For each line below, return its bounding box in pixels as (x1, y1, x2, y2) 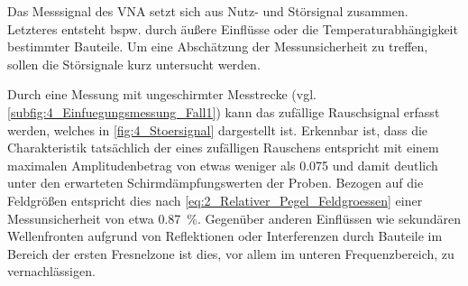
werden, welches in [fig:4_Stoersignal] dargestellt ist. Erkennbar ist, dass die (7, 120, 428, 139)
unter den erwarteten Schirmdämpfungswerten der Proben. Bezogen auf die (7, 173, 424, 192)
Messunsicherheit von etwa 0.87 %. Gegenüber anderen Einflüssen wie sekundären (7, 208, 461, 227)
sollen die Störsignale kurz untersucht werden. (7, 54, 261, 73)
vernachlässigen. (7, 262, 96, 281)
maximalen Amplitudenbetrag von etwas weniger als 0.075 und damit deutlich (7, 155, 438, 174)
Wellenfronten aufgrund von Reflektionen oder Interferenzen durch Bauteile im (7, 226, 443, 245)
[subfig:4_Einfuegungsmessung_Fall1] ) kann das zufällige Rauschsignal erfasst (7, 102, 440, 121)
